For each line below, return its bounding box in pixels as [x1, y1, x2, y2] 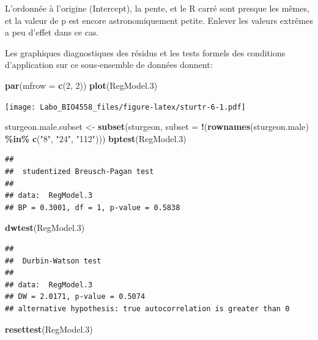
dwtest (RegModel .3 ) [5, 221, 85, 234]
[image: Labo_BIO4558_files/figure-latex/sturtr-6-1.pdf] [5, 102, 246, 111]
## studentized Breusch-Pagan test [5, 167, 154, 176]
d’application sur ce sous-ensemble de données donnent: [5, 58, 213, 71]
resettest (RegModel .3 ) [5, 322, 93, 335]
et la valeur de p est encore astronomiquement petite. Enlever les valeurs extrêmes [5, 13, 313, 26]
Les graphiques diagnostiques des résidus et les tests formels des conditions [5, 46, 286, 59]
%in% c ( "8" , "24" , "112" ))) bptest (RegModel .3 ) [5, 132, 187, 145]
